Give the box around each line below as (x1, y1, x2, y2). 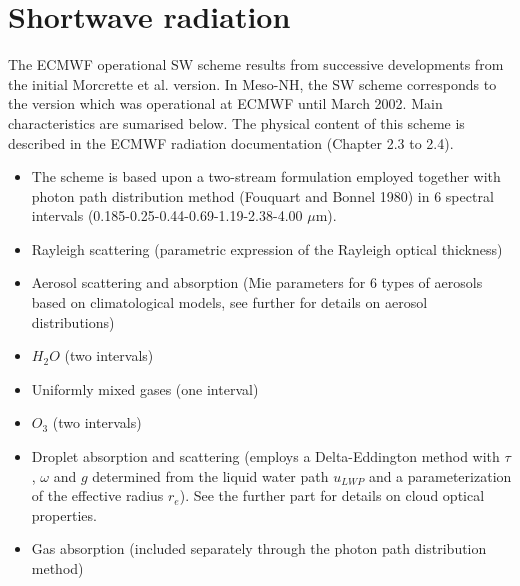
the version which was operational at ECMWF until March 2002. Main (8, 93, 443, 114)
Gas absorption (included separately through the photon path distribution (31, 538, 487, 559)
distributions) (31, 311, 115, 332)
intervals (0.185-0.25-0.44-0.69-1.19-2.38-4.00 (31, 205, 303, 226)
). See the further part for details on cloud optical (179, 485, 485, 506)
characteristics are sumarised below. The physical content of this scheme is (8, 112, 465, 133)
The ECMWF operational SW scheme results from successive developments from (8, 54, 504, 75)
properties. (31, 504, 97, 525)
